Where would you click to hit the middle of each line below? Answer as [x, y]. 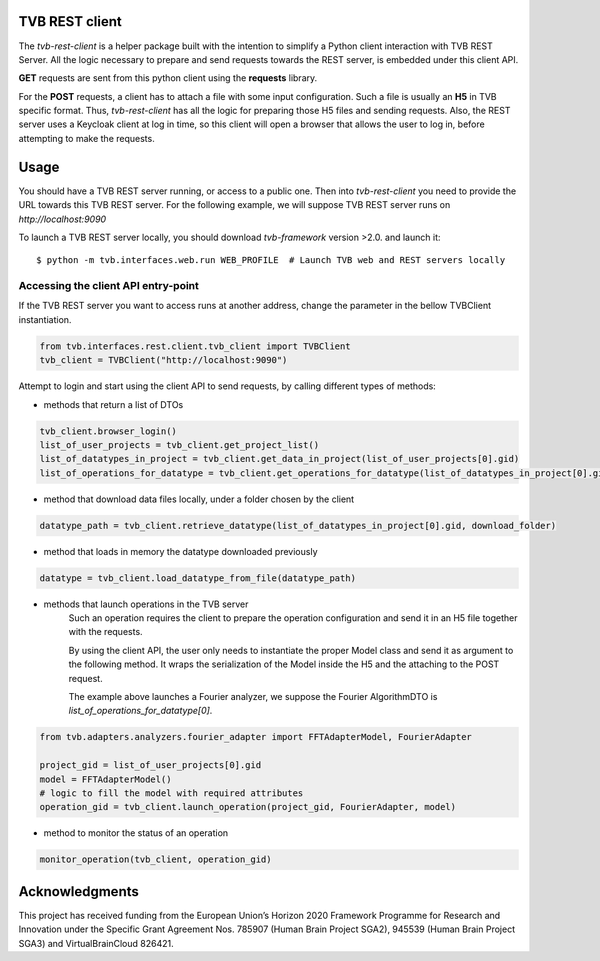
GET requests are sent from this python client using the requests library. [168, 78]
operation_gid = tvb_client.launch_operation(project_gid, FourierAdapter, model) [248, 807]
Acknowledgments [79, 891]
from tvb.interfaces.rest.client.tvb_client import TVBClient [195, 346]
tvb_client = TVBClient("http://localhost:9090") [163, 360]
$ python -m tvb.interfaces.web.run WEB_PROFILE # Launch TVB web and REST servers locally [271, 260]
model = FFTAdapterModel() [105, 779]
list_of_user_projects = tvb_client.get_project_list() [179, 444]
